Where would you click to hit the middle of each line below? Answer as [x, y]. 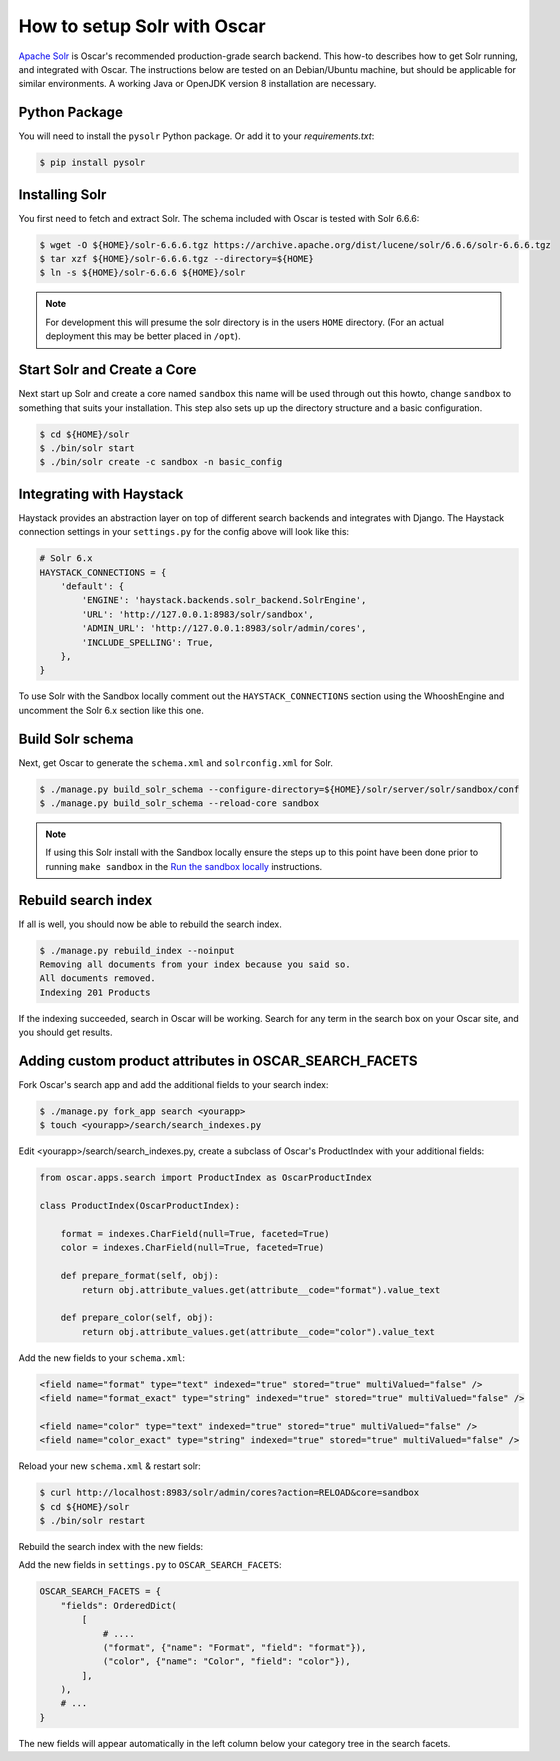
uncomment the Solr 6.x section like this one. [111, 710]
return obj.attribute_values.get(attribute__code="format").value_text [261, 1289]
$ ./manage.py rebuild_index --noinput [137, 950]
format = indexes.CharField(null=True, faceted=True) [195, 1233]
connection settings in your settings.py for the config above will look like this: [184, 532]
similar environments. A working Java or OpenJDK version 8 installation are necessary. [197, 84]
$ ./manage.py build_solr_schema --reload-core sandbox [179, 803]
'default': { [92, 586]
